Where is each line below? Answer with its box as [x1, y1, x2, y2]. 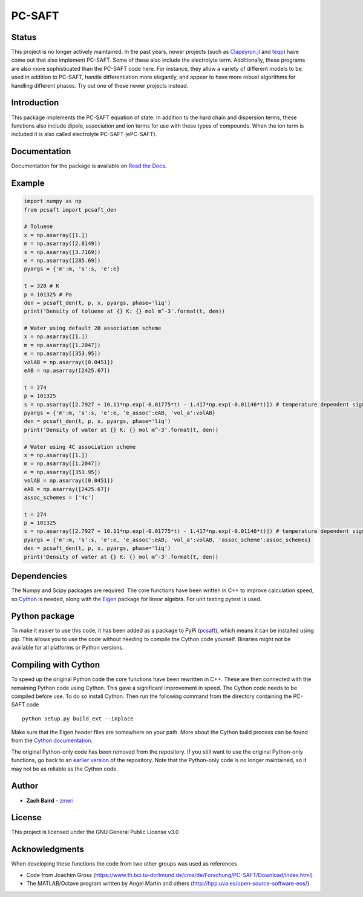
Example [11, 178, 45, 189]
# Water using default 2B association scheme [24, 325, 162, 332]
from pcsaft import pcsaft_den [24, 206, 117, 213]
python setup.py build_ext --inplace [22, 715, 134, 722]
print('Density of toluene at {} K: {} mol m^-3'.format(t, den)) [24, 308, 225, 315]
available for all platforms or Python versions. [11, 644, 124, 651]
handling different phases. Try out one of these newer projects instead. [11, 82, 189, 89]
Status [11, 32, 37, 42]
